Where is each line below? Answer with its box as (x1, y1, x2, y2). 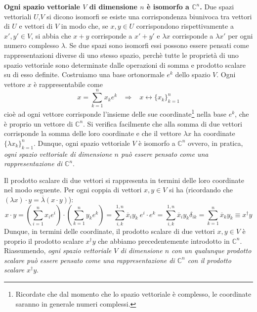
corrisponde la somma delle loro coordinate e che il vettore (4, 128, 181, 138)
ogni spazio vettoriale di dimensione (4, 148, 112, 159)
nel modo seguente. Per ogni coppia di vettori (4, 184, 142, 195)
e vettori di (19, 21, 53, 31)
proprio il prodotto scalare (4, 235, 84, 246)
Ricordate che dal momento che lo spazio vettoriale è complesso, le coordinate (15, 288, 252, 299)
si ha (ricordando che (169, 184, 233, 195)
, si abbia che (31, 30, 71, 41)
